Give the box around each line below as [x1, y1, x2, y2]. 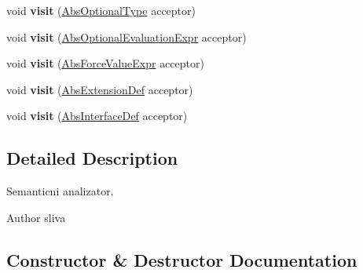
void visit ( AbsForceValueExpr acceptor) [6, 55, 204, 71]
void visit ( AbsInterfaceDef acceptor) [6, 107, 188, 124]
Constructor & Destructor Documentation [6, 247, 357, 271]
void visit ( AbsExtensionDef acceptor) [6, 81, 193, 97]
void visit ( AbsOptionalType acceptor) [6, 2, 196, 18]
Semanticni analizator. [6, 183, 114, 199]
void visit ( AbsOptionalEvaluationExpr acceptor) [6, 28, 247, 45]
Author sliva [6, 209, 66, 225]
